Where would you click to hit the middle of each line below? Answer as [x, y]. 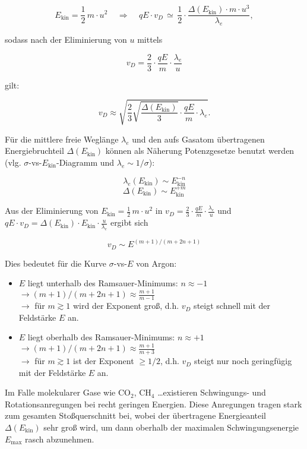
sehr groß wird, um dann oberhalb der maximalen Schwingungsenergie [171, 427]
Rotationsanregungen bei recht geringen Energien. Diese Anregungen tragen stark [153, 404]
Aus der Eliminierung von [52, 211]
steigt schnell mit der [232, 306]
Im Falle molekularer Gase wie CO [68, 392]
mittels [150, 39]
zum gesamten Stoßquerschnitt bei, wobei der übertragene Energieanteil [135, 415]
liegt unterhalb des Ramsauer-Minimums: [103, 283]
